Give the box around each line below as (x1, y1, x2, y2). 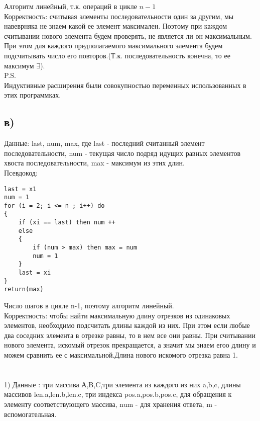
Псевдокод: (4, 167, 38, 178)
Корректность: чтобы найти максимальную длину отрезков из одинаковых (4, 310, 230, 320)
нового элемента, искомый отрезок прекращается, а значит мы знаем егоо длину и (4, 340, 256, 350)
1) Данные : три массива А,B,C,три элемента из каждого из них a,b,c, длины (4, 379, 241, 389)
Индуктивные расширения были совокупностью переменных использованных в (4, 79, 246, 90)
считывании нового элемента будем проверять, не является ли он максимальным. (4, 30, 252, 41)
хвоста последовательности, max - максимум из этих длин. (4, 157, 185, 168)
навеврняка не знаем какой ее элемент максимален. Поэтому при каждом (4, 21, 227, 31)
